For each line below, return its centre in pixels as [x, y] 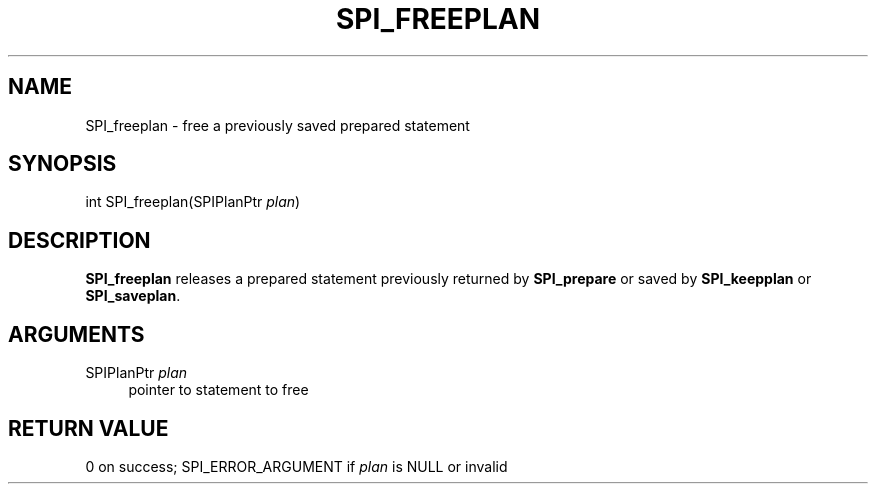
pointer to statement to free [218, 390]
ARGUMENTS [76, 334]
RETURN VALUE [88, 428]
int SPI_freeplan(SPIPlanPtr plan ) [193, 202]
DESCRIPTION [79, 240]
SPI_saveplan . [133, 296]
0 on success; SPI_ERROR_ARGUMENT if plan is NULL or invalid [296, 466]
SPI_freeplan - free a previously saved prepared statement [277, 125]
